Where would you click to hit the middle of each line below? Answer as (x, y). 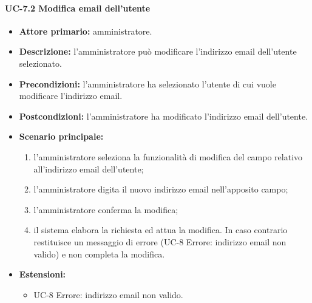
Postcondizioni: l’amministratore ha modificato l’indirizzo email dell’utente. (164, 116)
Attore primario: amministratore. (86, 31)
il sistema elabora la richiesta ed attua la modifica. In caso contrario (161, 230)
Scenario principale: (61, 136)
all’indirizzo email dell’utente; (89, 169)
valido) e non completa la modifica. (99, 254)
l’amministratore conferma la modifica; (106, 209)
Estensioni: (42, 274)
